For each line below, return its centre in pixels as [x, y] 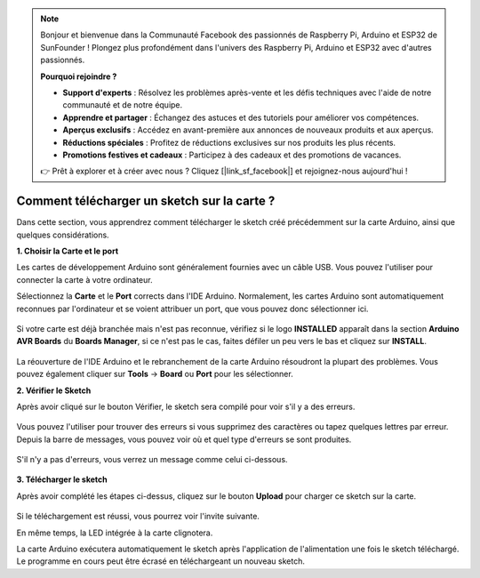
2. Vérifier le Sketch [54, 390]
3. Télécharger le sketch [62, 479]
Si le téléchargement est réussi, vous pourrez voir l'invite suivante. [138, 517]
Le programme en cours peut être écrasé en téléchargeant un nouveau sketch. [161, 561]
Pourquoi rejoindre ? [79, 76]
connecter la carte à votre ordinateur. [84, 279]
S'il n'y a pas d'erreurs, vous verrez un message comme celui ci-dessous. [152, 460]
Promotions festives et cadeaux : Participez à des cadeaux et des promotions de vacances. [232, 155]
